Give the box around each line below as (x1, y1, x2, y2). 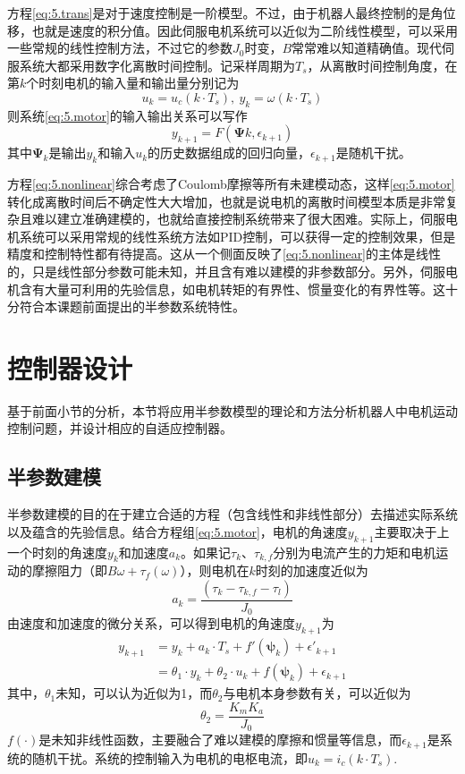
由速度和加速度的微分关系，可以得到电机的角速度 (7, 614, 295, 633)
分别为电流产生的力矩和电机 (273, 542, 436, 561)
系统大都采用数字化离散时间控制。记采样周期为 (19, 55, 295, 74)
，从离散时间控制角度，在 (307, 55, 458, 74)
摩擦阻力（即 (31, 561, 107, 580)
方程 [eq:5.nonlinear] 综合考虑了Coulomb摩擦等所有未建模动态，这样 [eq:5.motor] (7, 174, 455, 192)
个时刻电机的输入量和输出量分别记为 (26, 73, 240, 92)
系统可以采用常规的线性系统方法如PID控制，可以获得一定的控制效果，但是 (19, 226, 456, 245)
